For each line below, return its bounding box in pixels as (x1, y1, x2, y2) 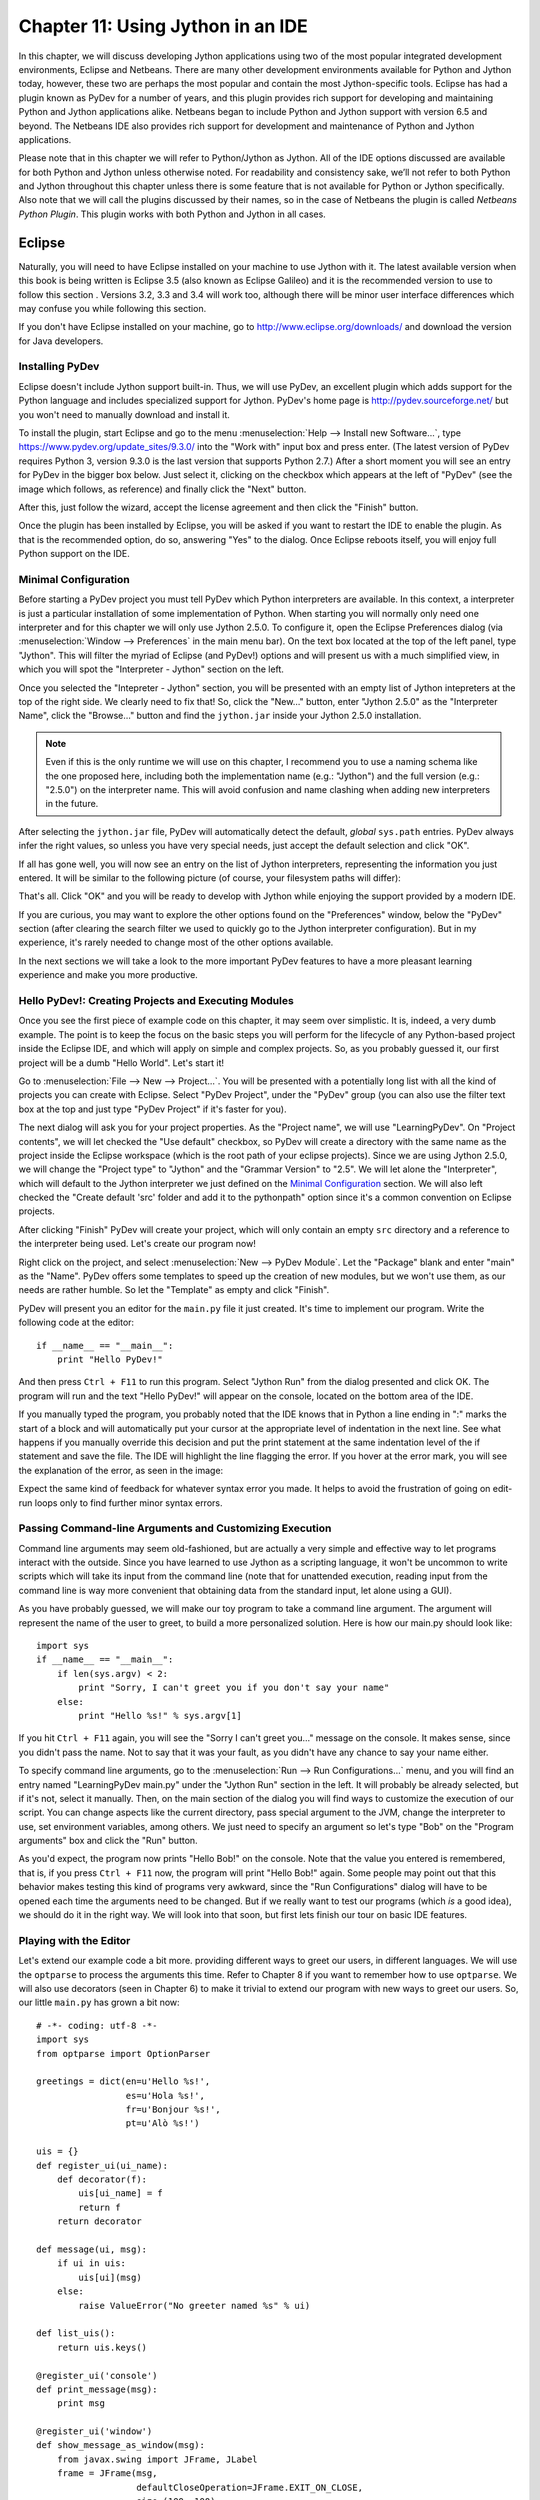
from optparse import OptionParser (36, 2048, 211, 2059)
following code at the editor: (18, 1316, 135, 1329)
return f (78, 2201, 121, 2213)
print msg (56, 2398, 105, 2409)
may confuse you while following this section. (18, 302, 207, 314)
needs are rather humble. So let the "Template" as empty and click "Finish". (18, 1284, 330, 1296)
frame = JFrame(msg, (56, 2468, 158, 2479)
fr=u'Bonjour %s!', (125, 2104, 222, 2115)
